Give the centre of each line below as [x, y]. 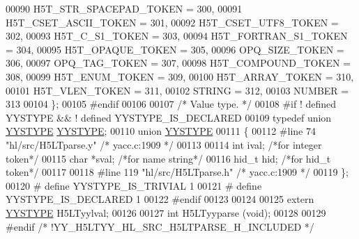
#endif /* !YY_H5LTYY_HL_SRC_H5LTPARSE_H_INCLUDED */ [160, 226]
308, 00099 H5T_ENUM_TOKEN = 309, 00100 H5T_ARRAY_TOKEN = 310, [180, 76]
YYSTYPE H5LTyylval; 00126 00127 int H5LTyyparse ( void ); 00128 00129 [166, 212]
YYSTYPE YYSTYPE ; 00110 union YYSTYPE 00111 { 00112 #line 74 [161, 131]
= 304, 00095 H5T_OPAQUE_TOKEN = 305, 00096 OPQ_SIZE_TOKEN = [175, 49]
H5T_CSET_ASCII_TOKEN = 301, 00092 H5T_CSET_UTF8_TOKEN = [172, 22]
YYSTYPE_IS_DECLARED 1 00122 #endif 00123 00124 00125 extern [160, 199]
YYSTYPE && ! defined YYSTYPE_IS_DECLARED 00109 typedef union [169, 117]
